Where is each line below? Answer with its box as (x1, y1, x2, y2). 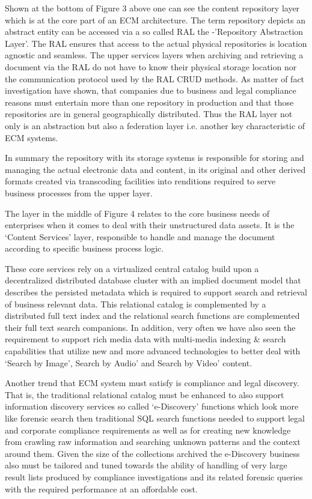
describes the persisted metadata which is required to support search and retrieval (5, 286, 307, 298)
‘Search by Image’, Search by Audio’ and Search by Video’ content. (5, 356, 252, 369)
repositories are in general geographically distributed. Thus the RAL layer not (5, 107, 293, 120)
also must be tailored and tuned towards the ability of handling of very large (5, 459, 287, 471)
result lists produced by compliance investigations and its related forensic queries (5, 470, 303, 483)
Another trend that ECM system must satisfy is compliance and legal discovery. (5, 377, 299, 389)
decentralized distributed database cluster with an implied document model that (5, 274, 301, 286)
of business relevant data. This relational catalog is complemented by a (5, 297, 266, 310)
